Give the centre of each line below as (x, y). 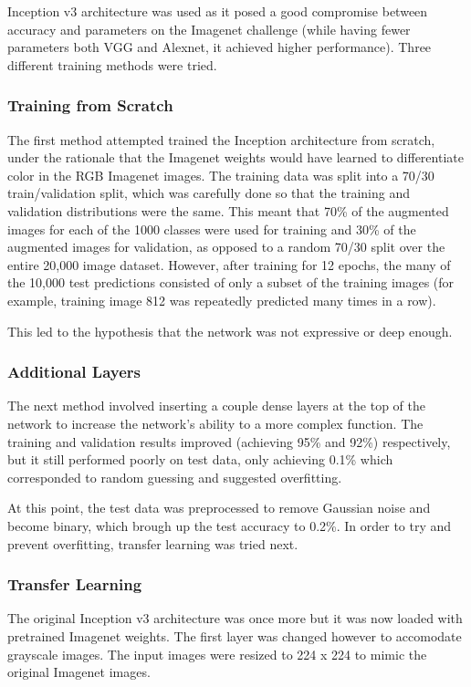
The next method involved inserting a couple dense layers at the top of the (217, 406)
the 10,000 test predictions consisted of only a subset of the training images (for (231, 282)
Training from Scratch (90, 105)
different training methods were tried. (112, 64)
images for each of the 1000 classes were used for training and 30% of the (212, 229)
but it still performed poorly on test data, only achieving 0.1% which (200, 459)
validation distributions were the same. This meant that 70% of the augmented (228, 210)
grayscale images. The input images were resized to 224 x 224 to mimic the (217, 654)
